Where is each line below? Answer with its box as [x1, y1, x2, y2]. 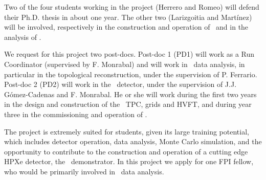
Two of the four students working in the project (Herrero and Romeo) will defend [4, 2, 259, 12]
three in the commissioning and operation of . [4, 108, 147, 119]
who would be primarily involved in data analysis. [4, 166, 164, 176]
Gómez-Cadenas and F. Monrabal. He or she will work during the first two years [4, 88, 257, 99]
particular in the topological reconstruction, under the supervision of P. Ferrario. [4, 69, 257, 79]
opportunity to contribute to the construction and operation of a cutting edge [4, 146, 248, 156]
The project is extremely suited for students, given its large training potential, [4, 126, 249, 137]
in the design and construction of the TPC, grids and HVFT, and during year [4, 99, 252, 109]
